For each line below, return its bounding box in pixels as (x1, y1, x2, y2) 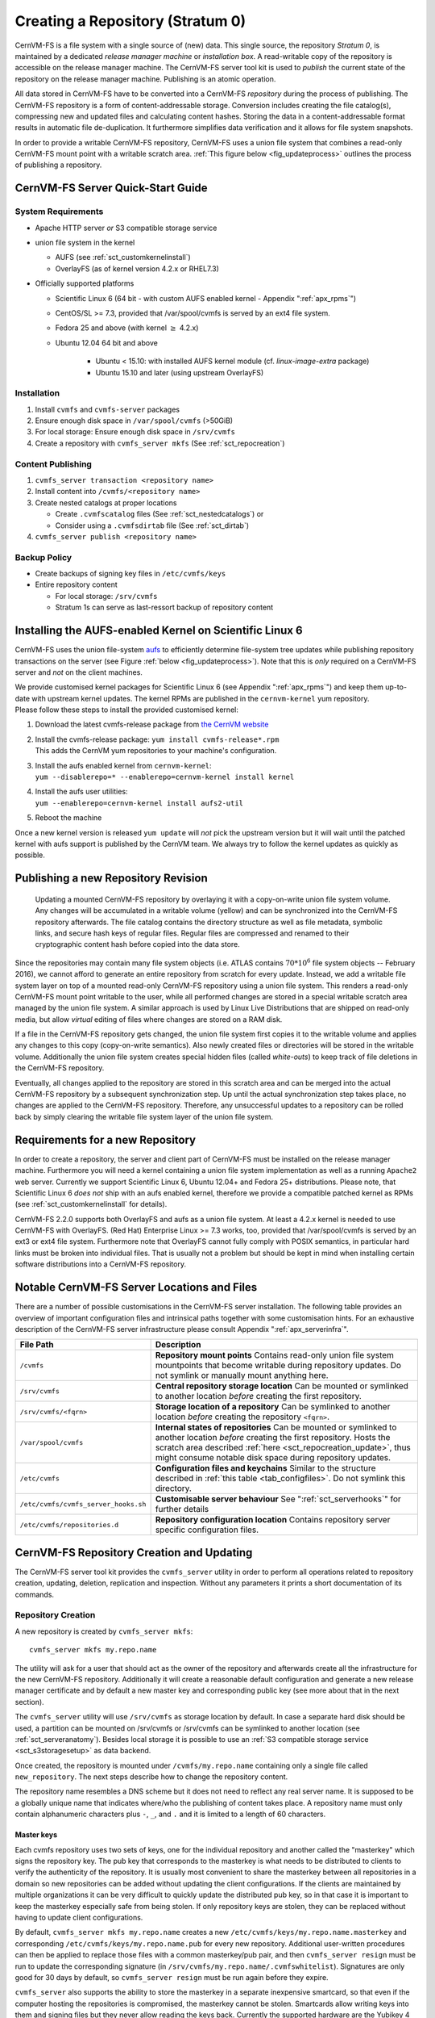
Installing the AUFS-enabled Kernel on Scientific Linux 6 (14, 624, 303, 638)
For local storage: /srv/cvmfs (55, 591, 158, 601)
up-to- (385, 682, 407, 692)
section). (14, 1697, 44, 1706)
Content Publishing (14, 458, 93, 470)
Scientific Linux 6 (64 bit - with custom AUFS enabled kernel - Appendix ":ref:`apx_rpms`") (55, 293, 357, 303)
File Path (19, 1339, 54, 1350)
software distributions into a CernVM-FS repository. (14, 1259, 187, 1269)
